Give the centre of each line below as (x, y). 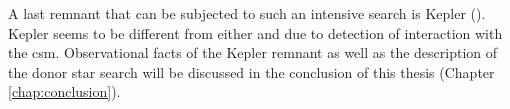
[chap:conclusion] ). (64, 91)
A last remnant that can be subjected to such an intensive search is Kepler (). (247, 13)
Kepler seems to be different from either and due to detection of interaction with (255, 32)
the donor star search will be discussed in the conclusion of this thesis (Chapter (251, 71)
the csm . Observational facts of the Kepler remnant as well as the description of (253, 52)
